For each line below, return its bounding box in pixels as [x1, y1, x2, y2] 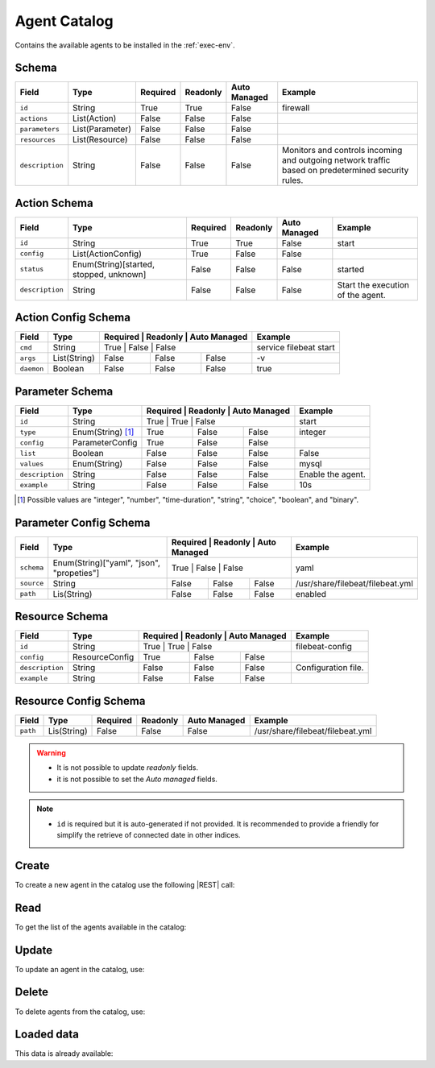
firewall [282, 102, 310, 114]
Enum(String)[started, [72, 259, 155, 270]
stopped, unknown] [72, 268, 147, 279]
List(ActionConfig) [72, 248, 143, 259]
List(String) [52, 353, 96, 364]
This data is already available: [14, 1049, 114, 1058]
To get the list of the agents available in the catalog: [14, 922, 187, 932]
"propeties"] [52, 567, 100, 578]
